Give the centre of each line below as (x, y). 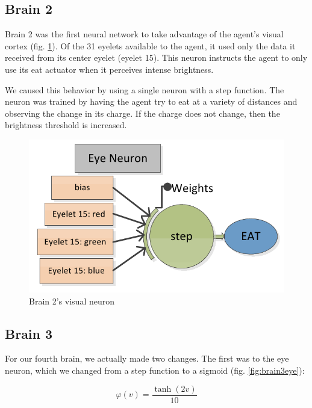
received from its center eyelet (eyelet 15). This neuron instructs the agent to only (156, 57)
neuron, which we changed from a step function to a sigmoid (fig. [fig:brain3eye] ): (155, 370)
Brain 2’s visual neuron (72, 301)
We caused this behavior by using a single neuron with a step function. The (145, 89)
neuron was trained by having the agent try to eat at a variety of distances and (151, 101)
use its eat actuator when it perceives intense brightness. (109, 69)
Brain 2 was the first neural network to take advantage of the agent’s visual (144, 34)
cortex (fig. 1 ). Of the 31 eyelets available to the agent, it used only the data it (150, 45)
